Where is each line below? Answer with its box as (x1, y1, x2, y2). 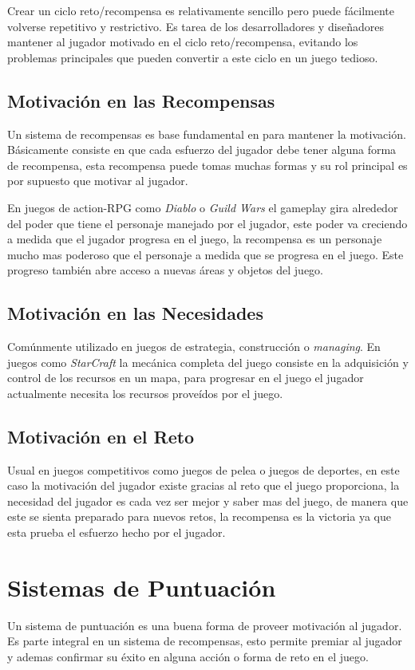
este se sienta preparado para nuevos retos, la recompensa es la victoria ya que (7, 508, 391, 525)
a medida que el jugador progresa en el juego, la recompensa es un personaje (7, 231, 382, 247)
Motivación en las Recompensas (7, 88, 275, 112)
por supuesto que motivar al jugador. (7, 172, 188, 189)
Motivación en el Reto (7, 424, 195, 448)
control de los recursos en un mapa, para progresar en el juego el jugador (7, 369, 364, 386)
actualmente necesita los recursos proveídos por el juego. (7, 384, 283, 401)
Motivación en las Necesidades (7, 301, 263, 325)
